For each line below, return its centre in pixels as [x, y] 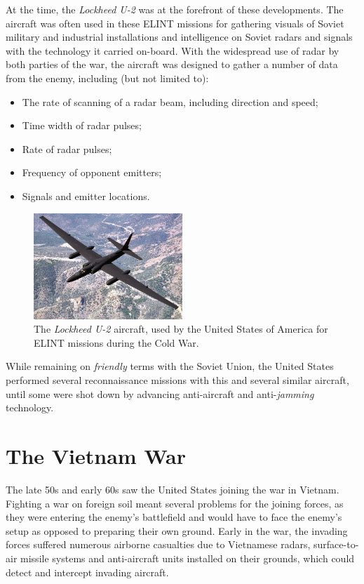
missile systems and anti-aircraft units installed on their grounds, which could [188, 558]
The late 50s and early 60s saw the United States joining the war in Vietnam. [173, 489]
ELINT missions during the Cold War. [116, 342]
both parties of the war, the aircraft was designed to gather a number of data [172, 64]
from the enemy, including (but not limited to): [107, 78]
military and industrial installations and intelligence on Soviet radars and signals [179, 37]
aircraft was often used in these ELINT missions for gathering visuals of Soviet [175, 23]
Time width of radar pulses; [82, 125]
